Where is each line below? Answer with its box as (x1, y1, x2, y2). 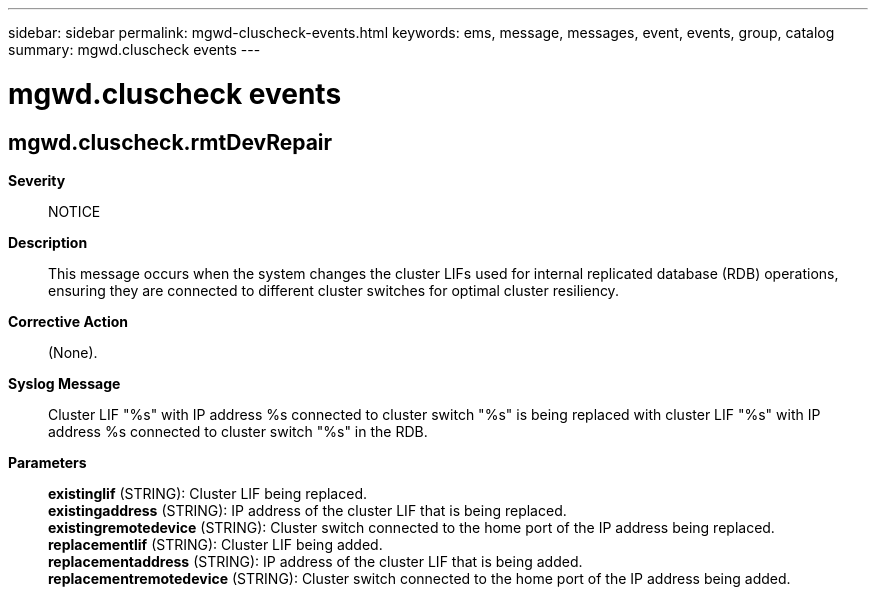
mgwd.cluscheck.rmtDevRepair (8, 129, 333, 155)
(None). (48, 343, 98, 361)
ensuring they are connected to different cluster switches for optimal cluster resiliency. (48, 281, 619, 299)
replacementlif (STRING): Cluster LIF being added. (48, 535, 383, 553)
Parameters (8, 453, 87, 471)
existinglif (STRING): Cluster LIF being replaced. (48, 484, 367, 502)
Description (8, 233, 88, 251)
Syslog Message (8, 374, 121, 392)
